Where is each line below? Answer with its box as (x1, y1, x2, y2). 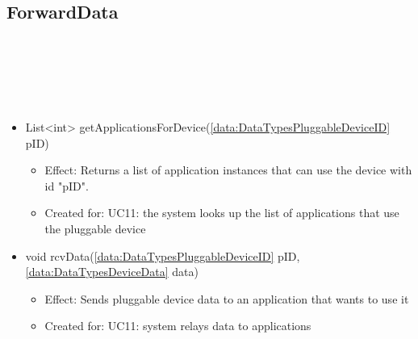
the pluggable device (44, 220, 146, 236)
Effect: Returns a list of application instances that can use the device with (44, 161, 412, 178)
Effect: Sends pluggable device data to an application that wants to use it (44, 290, 409, 307)
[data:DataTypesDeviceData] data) (25, 263, 199, 280)
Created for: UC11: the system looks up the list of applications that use (44, 204, 399, 221)
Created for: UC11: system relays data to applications (44, 317, 311, 334)
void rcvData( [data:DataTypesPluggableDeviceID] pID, (25, 247, 300, 264)
